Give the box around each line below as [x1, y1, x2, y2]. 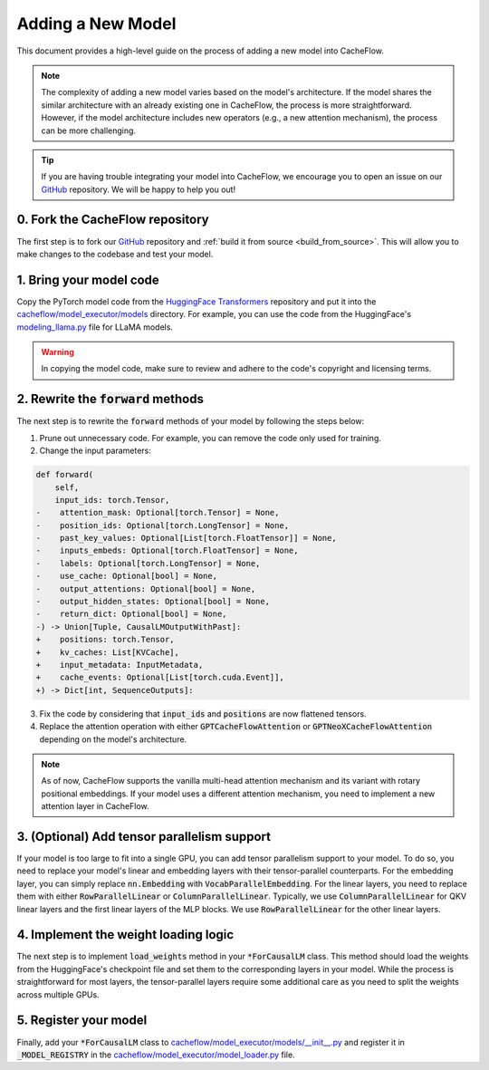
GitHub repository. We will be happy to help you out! [41, 184, 235, 195]
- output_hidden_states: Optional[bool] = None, [35, 596, 271, 607]
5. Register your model [16, 1013, 148, 1028]
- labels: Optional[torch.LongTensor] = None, [35, 558, 261, 568]
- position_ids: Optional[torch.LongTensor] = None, [35, 520, 290, 530]
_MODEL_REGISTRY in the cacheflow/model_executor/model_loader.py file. [16, 1049, 295, 1060]
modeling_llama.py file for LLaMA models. [16, 322, 174, 333]
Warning [41, 347, 74, 358]
